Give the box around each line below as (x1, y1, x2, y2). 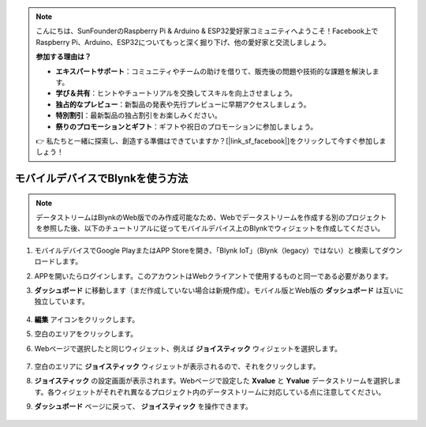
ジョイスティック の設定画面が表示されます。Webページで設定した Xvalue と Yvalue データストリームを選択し (34, 376, 394, 386)
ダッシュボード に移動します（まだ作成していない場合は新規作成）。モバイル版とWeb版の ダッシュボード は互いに (34, 286, 404, 295)
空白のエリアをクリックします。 (34, 329, 138, 339)
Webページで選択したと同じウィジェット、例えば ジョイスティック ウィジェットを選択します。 (34, 343, 342, 353)
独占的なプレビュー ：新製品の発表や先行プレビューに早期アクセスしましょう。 (55, 99, 311, 109)
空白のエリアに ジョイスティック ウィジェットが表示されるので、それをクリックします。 (34, 361, 320, 371)
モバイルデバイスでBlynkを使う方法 (14, 172, 189, 185)
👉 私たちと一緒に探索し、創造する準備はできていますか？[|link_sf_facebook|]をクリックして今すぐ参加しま (35, 136, 387, 145)
